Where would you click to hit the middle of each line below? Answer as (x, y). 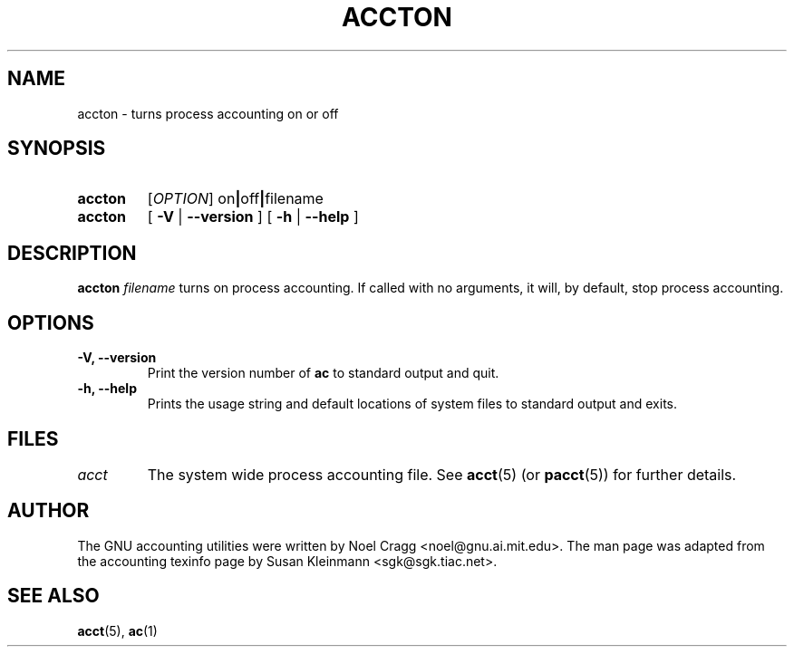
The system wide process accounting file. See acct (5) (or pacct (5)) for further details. (442, 474)
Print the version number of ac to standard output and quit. (323, 373)
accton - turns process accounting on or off (208, 113)
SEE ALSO (53, 596)
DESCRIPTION (72, 253)
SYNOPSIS (57, 149)
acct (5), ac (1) (117, 630)
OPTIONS (51, 322)
